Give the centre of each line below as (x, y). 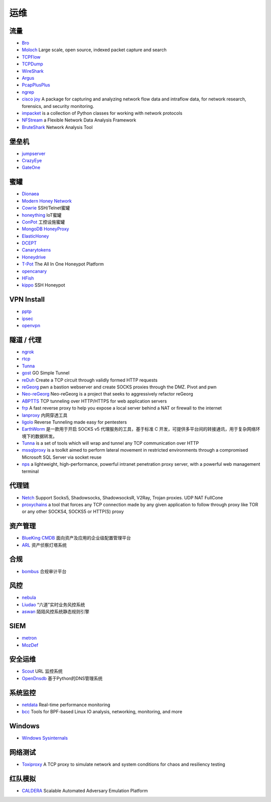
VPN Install (27, 299)
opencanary (34, 271)
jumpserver (34, 154)
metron (29, 638)
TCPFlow (31, 57)
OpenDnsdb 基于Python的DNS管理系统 (62, 678)
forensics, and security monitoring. (58, 106)
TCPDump (33, 64)
